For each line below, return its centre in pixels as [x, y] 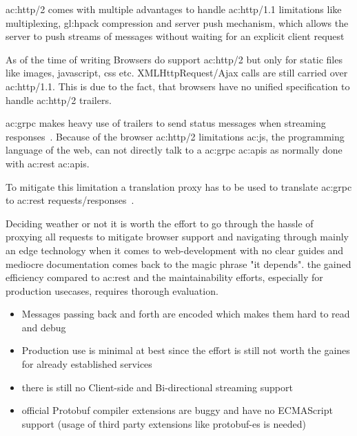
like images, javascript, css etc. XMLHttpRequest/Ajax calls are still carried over [177, 73]
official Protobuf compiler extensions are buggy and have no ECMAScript [177, 410]
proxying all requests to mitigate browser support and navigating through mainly [177, 237]
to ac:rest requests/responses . [70, 200]
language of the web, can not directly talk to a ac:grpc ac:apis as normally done [174, 150]
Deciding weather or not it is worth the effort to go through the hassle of [160, 223]
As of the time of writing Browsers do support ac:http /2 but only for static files [174, 59]
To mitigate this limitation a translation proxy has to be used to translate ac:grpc [179, 186]
